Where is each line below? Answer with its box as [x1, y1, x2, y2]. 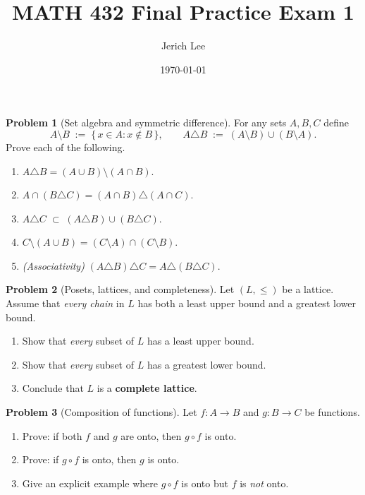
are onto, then [120, 428, 182, 443]
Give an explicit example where [22, 475, 159, 490]
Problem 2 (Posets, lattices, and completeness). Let [6, 282, 235, 297]
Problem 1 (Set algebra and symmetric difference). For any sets [6, 115, 287, 130]
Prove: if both [22, 428, 82, 443]
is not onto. [240, 475, 289, 490]
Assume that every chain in [6, 296, 125, 311]
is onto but [181, 475, 228, 490]
